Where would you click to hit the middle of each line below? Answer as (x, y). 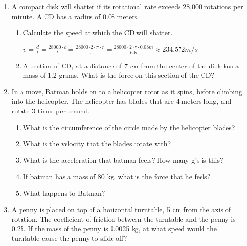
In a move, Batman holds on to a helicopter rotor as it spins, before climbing (127, 91)
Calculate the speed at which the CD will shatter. (98, 33)
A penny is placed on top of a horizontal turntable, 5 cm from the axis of (121, 209)
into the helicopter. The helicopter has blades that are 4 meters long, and (122, 101)
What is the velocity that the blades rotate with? (97, 144)
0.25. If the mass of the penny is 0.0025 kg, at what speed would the (114, 228)
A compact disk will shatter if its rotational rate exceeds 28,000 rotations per (127, 6)
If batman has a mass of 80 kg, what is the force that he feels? (117, 176)
